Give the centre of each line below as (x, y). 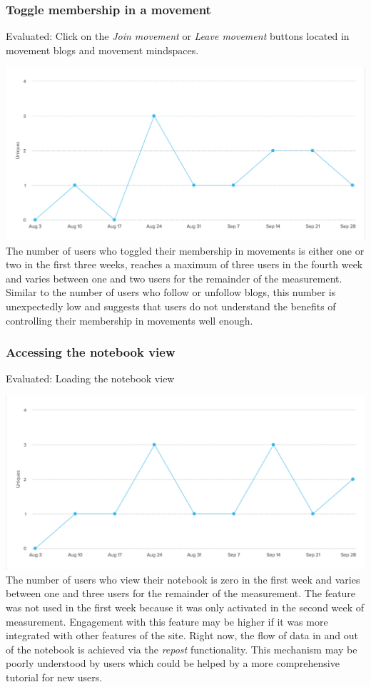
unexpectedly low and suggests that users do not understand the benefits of (171, 306)
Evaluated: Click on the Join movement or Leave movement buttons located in (178, 36)
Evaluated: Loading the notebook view (90, 378)
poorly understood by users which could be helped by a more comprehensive (173, 663)
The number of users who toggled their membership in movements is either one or (185, 250)
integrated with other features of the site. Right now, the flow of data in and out (182, 635)
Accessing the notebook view (91, 352)
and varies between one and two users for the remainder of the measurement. (174, 278)
